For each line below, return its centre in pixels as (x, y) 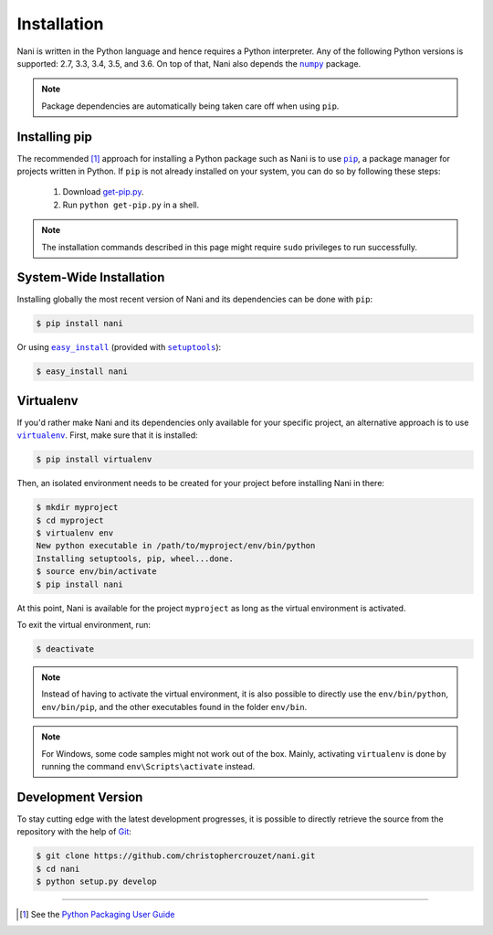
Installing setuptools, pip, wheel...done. (135, 558)
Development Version (80, 797)
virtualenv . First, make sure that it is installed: (107, 435)
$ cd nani (58, 869)
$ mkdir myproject (77, 508)
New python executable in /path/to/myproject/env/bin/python (176, 546)
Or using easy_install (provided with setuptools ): (119, 347)
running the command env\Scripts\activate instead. (148, 766)
